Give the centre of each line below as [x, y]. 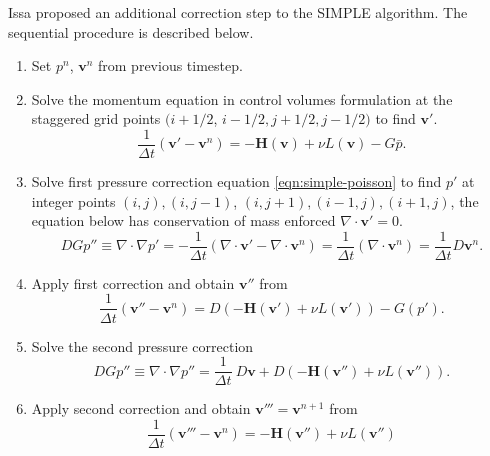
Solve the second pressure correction [142, 345]
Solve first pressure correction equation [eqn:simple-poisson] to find [236, 181]
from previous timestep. [170, 65]
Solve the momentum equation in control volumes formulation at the [242, 98]
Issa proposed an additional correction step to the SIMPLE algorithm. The [238, 12]
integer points [73, 200]
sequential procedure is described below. [131, 31]
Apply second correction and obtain [141, 408]
